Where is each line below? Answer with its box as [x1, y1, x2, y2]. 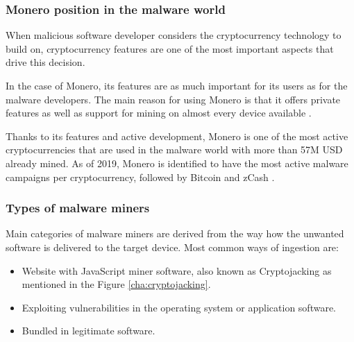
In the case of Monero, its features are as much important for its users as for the [6, 78, 348, 92]
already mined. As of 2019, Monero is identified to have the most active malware [6, 155, 348, 170]
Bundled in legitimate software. [22, 323, 155, 338]
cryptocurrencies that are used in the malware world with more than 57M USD [6, 142, 343, 157]
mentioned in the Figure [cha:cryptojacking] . [22, 277, 211, 291]
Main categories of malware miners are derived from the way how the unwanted [6, 226, 344, 241]
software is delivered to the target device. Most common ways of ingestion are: [6, 239, 339, 254]
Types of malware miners [6, 199, 150, 216]
